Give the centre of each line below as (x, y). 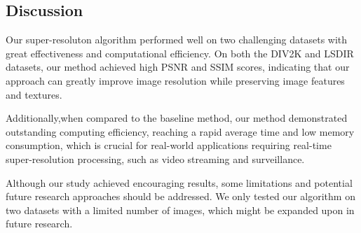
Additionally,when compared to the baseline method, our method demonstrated (177, 118)
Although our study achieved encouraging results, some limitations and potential (179, 182)
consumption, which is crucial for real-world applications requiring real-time (169, 145)
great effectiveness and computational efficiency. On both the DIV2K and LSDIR (180, 53)
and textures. (34, 94)
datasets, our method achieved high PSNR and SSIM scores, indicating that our (178, 67)
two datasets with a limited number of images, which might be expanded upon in (180, 210)
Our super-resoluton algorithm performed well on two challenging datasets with (177, 40)
